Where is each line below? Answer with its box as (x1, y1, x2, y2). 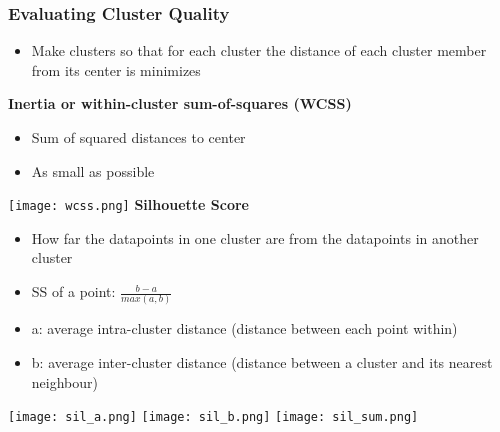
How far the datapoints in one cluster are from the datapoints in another (31, 227, 479, 248)
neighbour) (31, 371, 98, 392)
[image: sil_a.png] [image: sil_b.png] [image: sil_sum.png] (8, 410, 419, 425)
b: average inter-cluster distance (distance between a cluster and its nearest (31, 351, 493, 372)
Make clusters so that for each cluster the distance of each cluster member (31, 40, 487, 61)
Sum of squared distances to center (31, 127, 246, 147)
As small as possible (31, 160, 155, 181)
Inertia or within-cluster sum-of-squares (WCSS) (8, 93, 352, 114)
